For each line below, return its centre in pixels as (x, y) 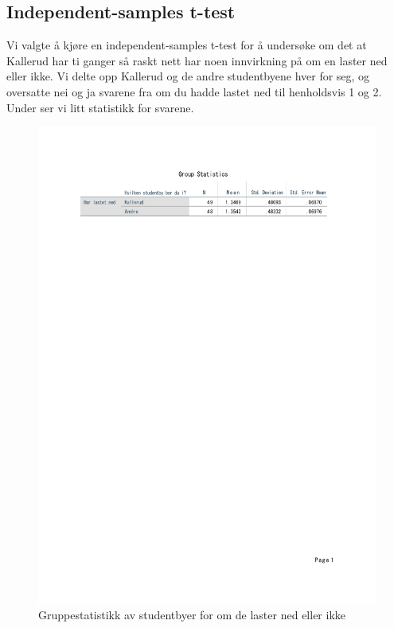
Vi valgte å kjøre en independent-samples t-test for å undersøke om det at (187, 45)
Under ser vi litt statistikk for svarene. (100, 107)
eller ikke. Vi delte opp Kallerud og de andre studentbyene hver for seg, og (188, 76)
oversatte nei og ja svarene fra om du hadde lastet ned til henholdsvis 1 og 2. (194, 91)
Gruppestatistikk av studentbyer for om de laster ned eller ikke (192, 615)
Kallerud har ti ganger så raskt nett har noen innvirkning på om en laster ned (197, 60)
